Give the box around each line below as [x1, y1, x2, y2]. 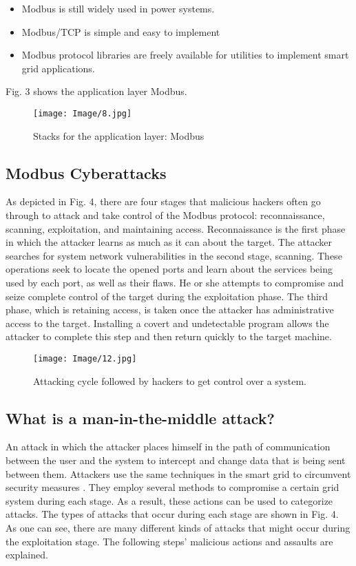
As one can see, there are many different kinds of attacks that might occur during [6, 520, 350, 534]
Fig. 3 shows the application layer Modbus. [6, 84, 187, 98]
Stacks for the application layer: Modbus [33, 128, 205, 143]
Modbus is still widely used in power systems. [21, 1, 215, 15]
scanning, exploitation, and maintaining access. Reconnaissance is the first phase [6, 221, 346, 235]
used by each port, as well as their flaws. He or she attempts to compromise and [6, 275, 344, 289]
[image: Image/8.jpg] [33, 108, 132, 118]
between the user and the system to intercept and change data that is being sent [6, 453, 346, 467]
